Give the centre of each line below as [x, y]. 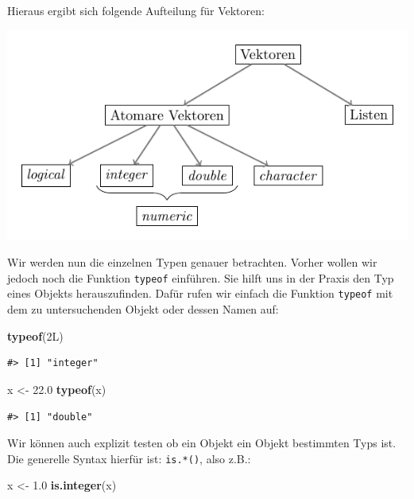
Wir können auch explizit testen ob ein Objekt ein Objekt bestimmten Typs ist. [202, 443]
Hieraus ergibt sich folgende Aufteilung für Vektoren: [136, 10]
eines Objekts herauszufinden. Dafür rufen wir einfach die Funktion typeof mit [200, 293]
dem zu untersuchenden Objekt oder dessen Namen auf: [143, 309]
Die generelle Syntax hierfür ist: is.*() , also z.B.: [129, 458]
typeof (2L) [35, 335]
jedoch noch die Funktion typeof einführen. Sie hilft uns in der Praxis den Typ [201, 277]
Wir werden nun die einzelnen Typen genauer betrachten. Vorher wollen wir [192, 262]
